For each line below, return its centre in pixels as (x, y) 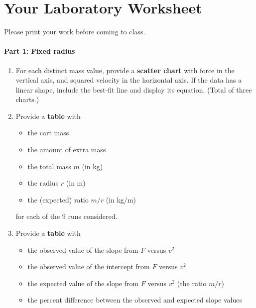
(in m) (76, 183)
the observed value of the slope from (83, 250)
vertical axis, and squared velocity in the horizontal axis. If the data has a (129, 80)
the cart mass (48, 133)
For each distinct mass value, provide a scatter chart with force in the (125, 70)
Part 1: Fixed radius (40, 51)
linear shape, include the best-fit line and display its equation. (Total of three (134, 89)
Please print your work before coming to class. (75, 32)
